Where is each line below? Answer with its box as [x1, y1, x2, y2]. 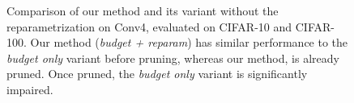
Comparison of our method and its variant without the [6, 2, 279, 19]
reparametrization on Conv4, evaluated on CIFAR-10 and [6, 18, 292, 35]
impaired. [6, 80, 53, 97]
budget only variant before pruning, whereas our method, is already [6, 49, 339, 66]
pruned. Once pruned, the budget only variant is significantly [6, 65, 308, 82]
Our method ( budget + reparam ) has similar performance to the [30, 34, 348, 51]
